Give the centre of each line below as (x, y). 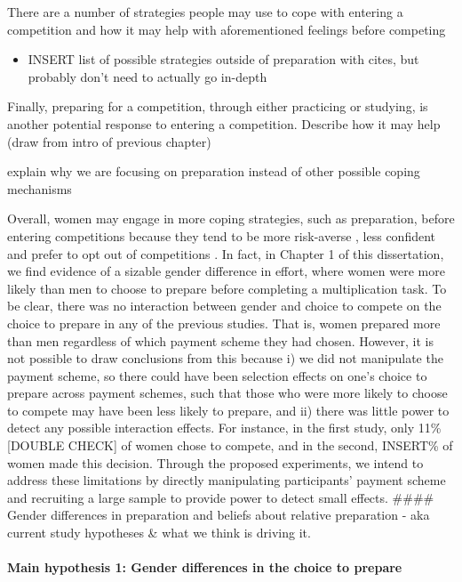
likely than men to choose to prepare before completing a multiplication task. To (227, 288)
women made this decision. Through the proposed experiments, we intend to (215, 462)
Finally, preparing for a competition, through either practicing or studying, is (218, 106)
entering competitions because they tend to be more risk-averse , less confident (222, 235)
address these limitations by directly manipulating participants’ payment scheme (227, 480)
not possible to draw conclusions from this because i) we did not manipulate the (225, 358)
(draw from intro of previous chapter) (109, 141)
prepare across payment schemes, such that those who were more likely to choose (227, 393)
